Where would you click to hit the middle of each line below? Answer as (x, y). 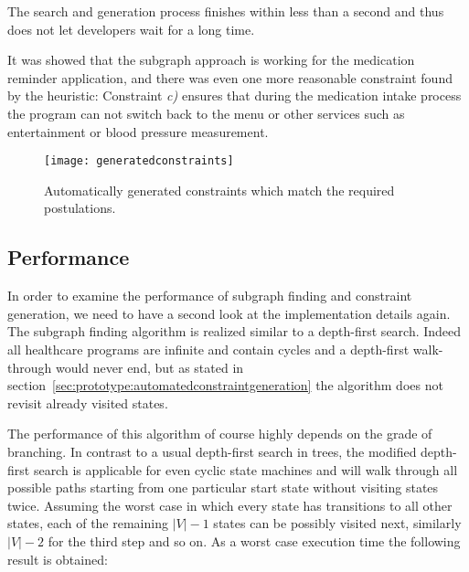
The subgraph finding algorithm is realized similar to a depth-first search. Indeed (234, 331)
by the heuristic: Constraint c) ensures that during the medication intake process (234, 95)
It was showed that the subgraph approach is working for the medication (211, 60)
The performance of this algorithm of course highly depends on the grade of (220, 434)
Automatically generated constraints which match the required (219, 190)
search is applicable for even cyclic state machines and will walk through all (245, 469)
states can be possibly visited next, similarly (337, 523)
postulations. (80, 208)
